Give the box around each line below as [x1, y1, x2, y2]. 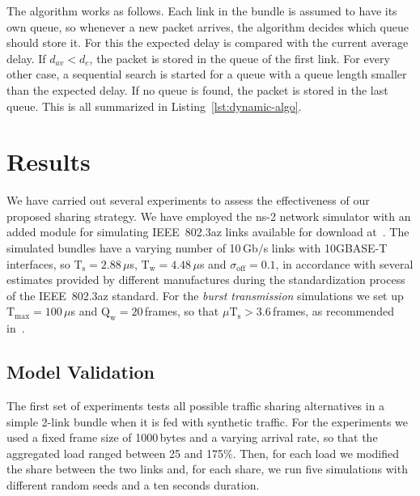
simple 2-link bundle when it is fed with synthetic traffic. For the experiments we [6, 413, 409, 430]
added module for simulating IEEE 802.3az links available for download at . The [6, 223, 409, 240]
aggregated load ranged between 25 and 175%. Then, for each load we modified [6, 444, 400, 461]
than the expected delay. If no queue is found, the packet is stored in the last [6, 81, 388, 98]
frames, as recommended [273, 303, 395, 320]
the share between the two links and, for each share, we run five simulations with [6, 460, 408, 477]
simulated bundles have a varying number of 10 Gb [6, 240, 258, 256]
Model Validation [6, 359, 155, 384]
